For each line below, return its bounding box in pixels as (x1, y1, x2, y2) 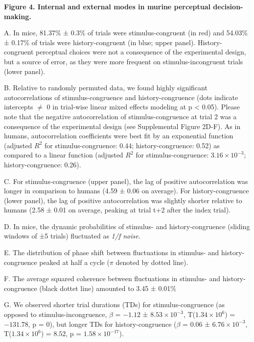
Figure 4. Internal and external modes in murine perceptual (4, 1, 210, 11)
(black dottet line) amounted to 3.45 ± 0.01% (39, 283, 176, 293)
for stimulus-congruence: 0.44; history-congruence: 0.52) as (44, 140, 220, 150)
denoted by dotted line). (115, 257, 188, 267)
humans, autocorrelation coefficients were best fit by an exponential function (4, 131, 233, 141)
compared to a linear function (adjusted (4, 150, 123, 160)
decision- (213, 1, 243, 11)
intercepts (4, 102, 33, 112)
